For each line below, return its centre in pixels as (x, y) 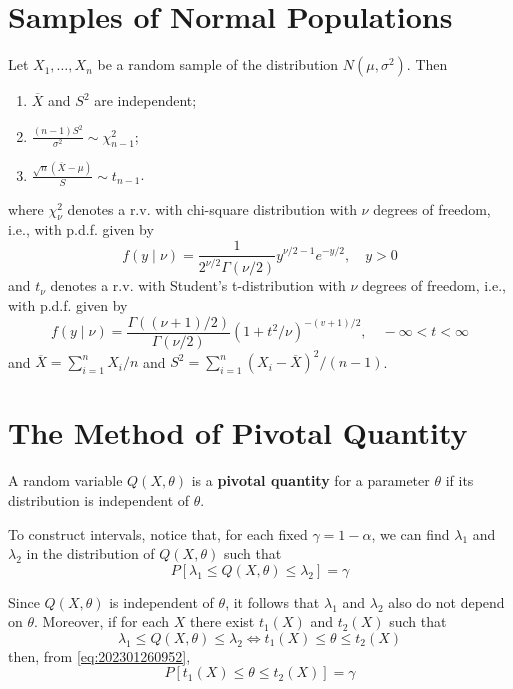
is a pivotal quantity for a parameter (310, 480)
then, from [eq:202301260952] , (99, 655)
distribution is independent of (99, 499)
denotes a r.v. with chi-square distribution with (212, 208)
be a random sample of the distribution (218, 64)
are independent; (145, 100)
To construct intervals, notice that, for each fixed (158, 533)
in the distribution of (90, 553)
